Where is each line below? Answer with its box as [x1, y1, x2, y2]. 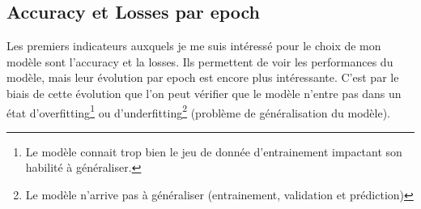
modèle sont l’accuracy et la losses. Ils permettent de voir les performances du [6, 53, 393, 70]
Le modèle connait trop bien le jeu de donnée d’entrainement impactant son [25, 143, 402, 160]
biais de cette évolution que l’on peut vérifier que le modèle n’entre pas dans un [6, 84, 402, 101]
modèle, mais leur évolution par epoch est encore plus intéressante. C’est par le [6, 69, 399, 86]
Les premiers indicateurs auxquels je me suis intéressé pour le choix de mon [6, 37, 381, 54]
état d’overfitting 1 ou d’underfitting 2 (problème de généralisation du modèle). [6, 101, 391, 121]
